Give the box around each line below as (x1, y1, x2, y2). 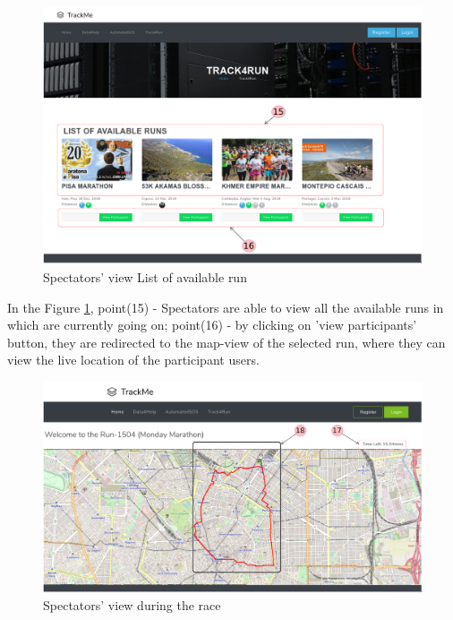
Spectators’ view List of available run (43, 267, 247, 286)
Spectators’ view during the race (43, 596, 221, 615)
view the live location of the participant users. (7, 350, 260, 369)
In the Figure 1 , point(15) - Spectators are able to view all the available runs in (7, 297, 444, 316)
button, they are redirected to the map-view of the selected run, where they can (7, 332, 446, 351)
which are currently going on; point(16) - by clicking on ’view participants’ (7, 315, 417, 334)
